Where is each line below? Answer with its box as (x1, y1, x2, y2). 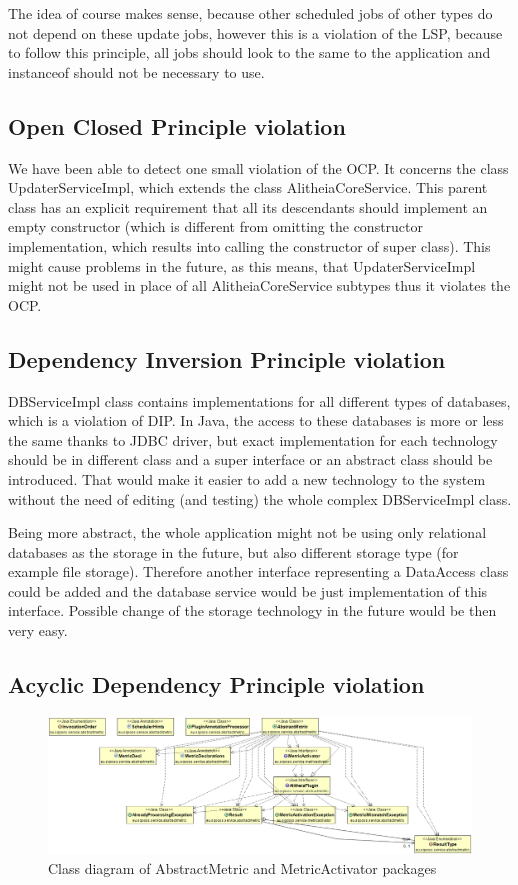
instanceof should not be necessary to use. (8, 61, 265, 82)
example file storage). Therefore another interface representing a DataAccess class (8, 561, 509, 582)
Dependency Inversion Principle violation (8, 343, 446, 374)
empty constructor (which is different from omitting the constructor (8, 216, 424, 237)
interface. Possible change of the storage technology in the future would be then (8, 600, 497, 621)
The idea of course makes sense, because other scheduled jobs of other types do (8, 3, 493, 23)
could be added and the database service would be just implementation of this (8, 580, 488, 601)
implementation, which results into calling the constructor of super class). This (8, 235, 491, 256)
